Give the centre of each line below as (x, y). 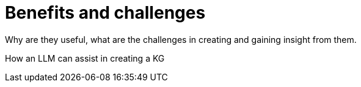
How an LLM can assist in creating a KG (85, 58)
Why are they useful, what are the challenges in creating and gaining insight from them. (181, 39)
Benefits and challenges (105, 13)
